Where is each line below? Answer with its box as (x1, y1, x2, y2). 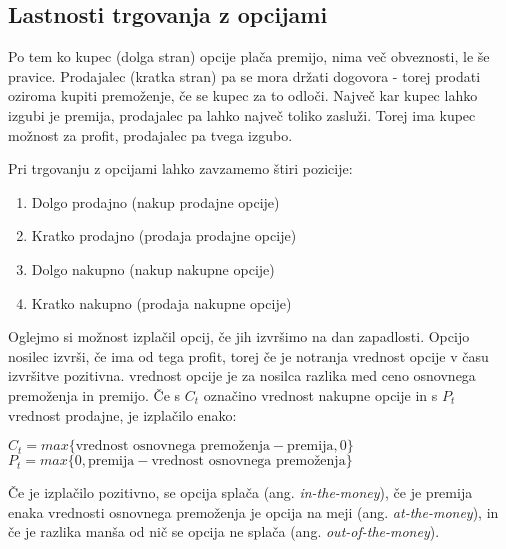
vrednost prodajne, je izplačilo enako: (8, 404, 237, 425)
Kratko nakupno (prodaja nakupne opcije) (31, 292, 292, 313)
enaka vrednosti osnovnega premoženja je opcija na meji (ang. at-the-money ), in (8, 501, 499, 522)
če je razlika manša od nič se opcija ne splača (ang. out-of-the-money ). (8, 521, 440, 542)
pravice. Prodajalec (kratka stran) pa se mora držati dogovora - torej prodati (8, 65, 481, 86)
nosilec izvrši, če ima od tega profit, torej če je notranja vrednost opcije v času (8, 345, 489, 366)
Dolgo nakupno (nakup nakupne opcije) (31, 258, 275, 279)
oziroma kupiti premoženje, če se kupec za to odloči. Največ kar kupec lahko (8, 85, 478, 106)
